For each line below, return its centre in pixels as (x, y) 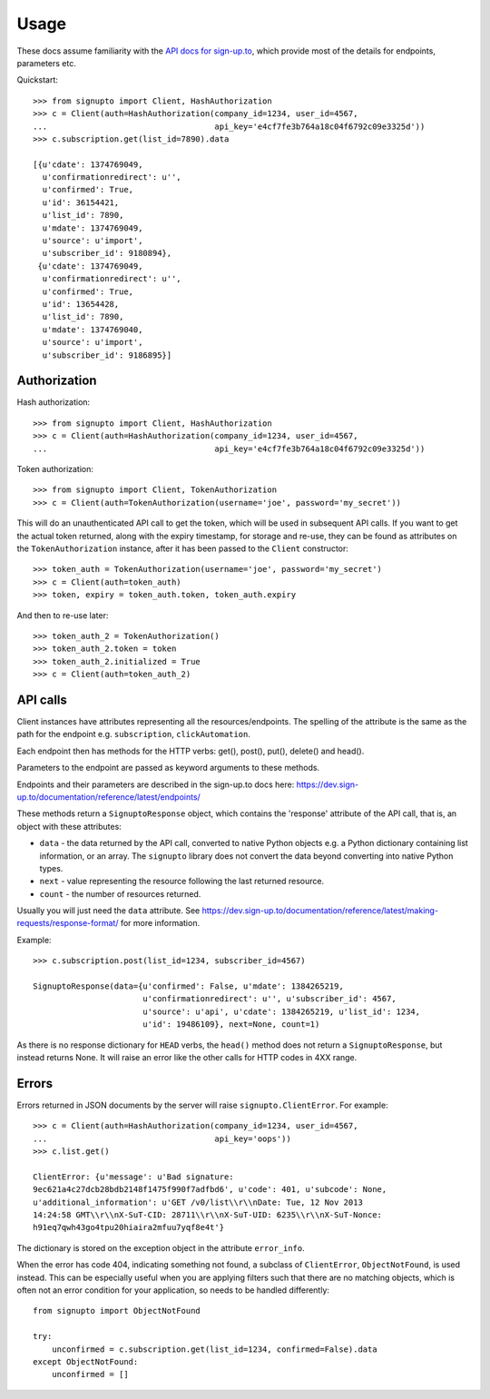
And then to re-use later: (63, 615)
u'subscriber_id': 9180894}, (107, 253)
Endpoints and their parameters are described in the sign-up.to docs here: (156, 784)
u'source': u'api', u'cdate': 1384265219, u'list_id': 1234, (281, 1011)
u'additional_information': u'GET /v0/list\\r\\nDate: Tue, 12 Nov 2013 (198, 1202)
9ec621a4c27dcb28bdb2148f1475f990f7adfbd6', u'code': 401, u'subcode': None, (210, 1190)
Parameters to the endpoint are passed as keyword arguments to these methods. (168, 768)
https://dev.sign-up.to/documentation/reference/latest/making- (320, 911)
